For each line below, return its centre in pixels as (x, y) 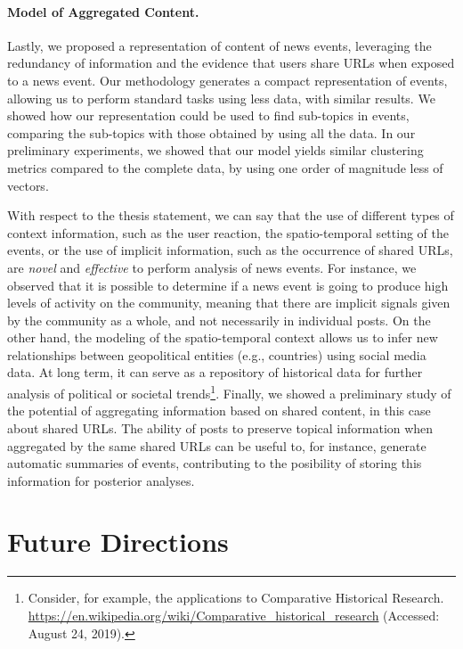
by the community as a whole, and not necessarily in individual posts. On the (219, 320)
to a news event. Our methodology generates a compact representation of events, (227, 80)
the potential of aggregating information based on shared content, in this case (219, 411)
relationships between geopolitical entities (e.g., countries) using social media (217, 354)
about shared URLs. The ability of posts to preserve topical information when (220, 427)
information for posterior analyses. (101, 480)
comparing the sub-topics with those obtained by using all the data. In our (211, 132)
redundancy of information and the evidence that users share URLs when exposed (231, 63)
